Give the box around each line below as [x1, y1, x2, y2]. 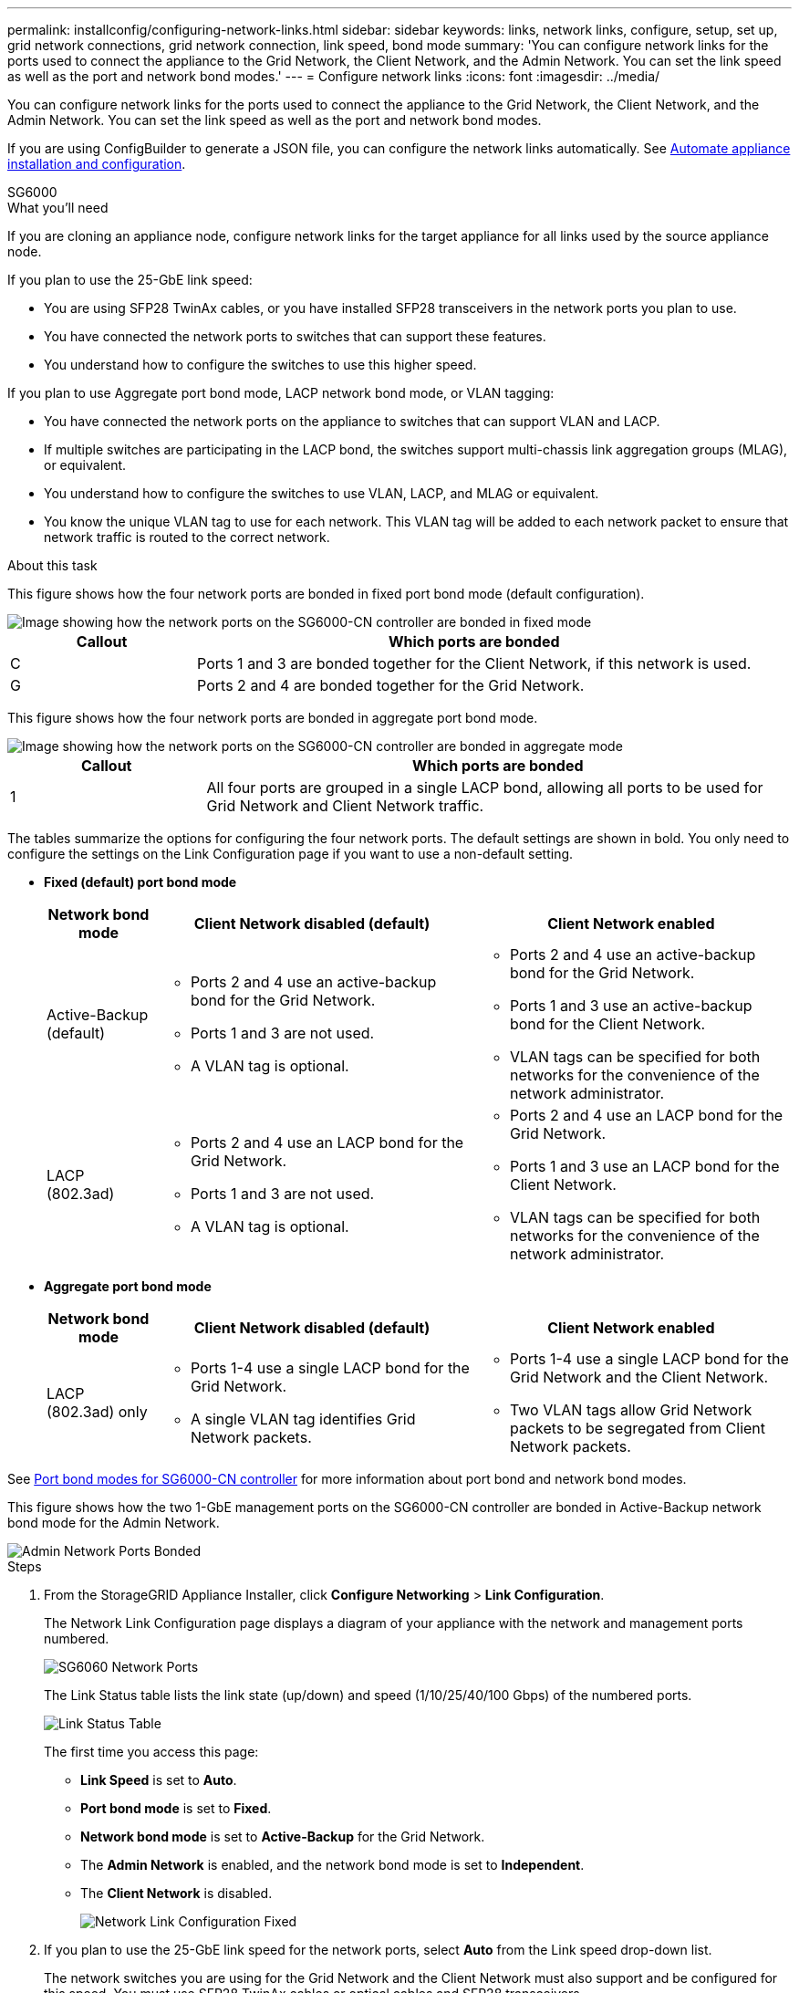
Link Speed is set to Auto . [80, 1772, 237, 1788]
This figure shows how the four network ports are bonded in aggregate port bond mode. [7, 710, 538, 725]
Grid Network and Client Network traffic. [206, 797, 484, 815]
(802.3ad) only [47, 1403, 148, 1421]
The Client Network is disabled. [80, 1885, 273, 1901]
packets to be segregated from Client [509, 1419, 766, 1437]
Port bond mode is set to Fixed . [80, 1800, 272, 1816]
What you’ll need [7, 200, 109, 215]
